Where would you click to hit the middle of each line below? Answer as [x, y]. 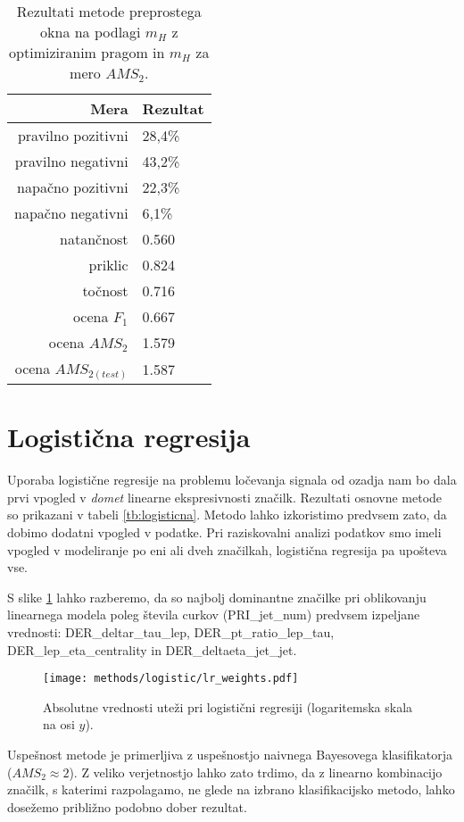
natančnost [94, 239]
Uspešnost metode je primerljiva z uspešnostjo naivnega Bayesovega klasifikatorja [230, 755]
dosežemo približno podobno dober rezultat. [127, 806]
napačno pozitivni [73, 187]
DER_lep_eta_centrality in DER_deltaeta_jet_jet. [152, 649]
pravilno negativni [71, 161]
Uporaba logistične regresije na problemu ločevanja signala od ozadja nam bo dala [232, 480]
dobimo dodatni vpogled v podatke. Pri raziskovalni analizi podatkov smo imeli [224, 532]
